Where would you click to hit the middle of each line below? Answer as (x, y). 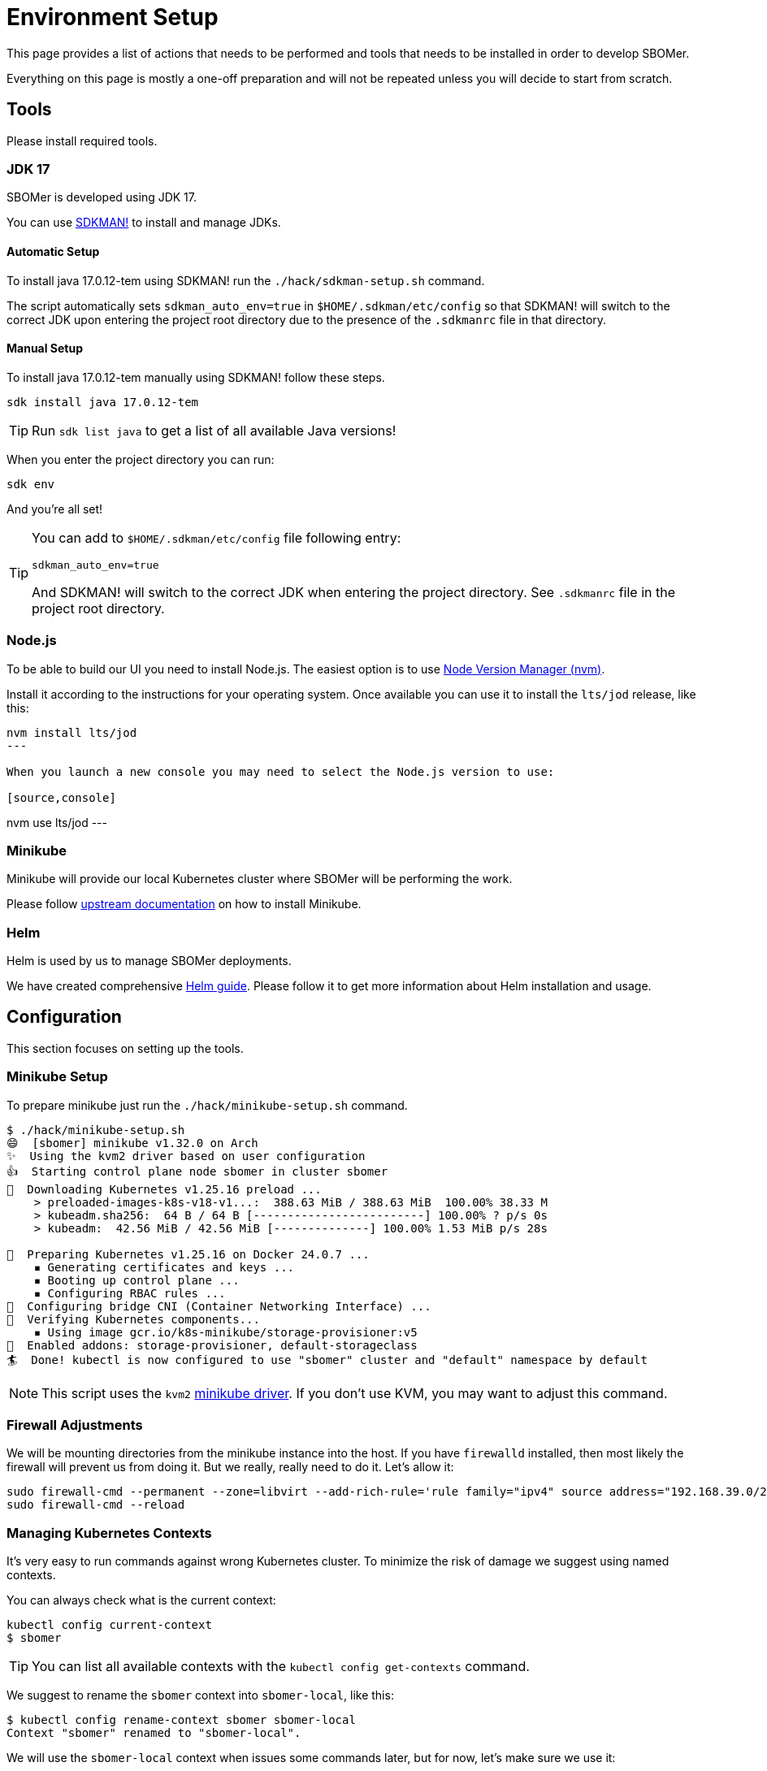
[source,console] (61, 797)
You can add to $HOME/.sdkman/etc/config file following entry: (217, 537)
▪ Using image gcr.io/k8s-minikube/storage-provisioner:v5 (225, 1332)
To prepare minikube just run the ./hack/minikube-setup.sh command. (207, 1105)
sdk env (31, 484)
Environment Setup (113, 17)
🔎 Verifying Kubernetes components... (133, 1319)
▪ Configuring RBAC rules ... (130, 1293)
